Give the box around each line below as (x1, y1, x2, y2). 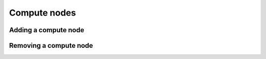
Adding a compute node (9, 26, 85, 34)
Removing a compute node (9, 41, 93, 50)
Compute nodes (9, 7, 76, 18)
